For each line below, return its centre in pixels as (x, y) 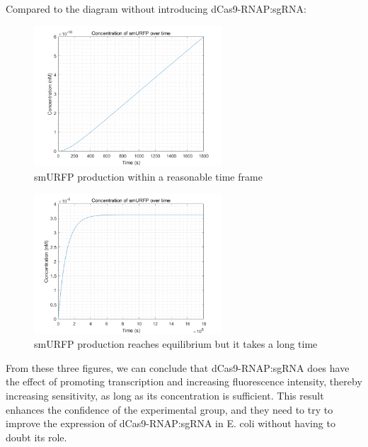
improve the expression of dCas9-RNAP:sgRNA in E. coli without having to (171, 423)
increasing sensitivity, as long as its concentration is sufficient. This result (165, 395)
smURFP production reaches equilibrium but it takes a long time (176, 344)
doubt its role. (36, 437)
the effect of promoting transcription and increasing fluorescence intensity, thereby (184, 381)
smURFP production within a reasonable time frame (148, 176)
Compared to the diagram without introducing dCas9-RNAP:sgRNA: (156, 9)
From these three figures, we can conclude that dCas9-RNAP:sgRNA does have (178, 367)
